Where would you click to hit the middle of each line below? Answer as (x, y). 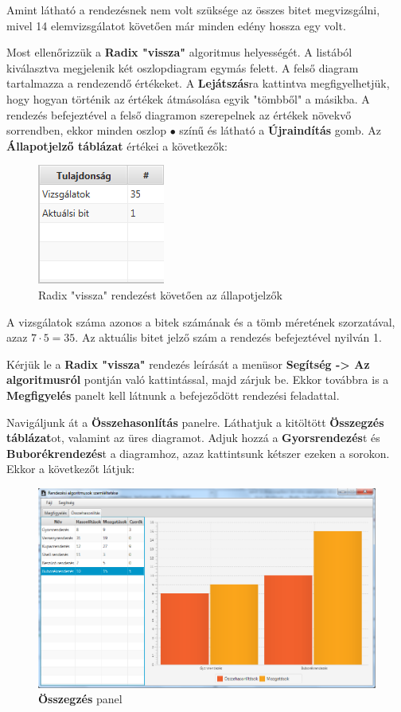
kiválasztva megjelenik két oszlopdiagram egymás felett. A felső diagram (183, 67)
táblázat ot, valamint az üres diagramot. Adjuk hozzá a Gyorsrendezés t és (193, 438)
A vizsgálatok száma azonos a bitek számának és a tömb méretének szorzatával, (201, 321)
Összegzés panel (80, 699)
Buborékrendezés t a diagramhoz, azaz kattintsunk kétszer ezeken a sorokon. (198, 453)
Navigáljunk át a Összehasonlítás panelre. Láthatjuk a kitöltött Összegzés (195, 422)
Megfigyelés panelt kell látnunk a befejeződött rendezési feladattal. (173, 395)
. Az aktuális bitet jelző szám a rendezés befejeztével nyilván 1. (228, 337)
